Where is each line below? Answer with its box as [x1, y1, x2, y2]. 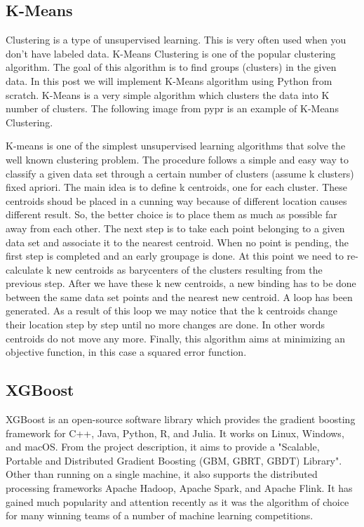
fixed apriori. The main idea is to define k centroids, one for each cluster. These [6, 180, 347, 194]
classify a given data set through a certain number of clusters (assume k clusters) [6, 166, 354, 180]
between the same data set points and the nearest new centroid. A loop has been [6, 289, 353, 304]
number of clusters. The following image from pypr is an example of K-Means [6, 101, 339, 116]
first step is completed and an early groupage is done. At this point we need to [6, 248, 344, 263]
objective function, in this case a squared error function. [6, 345, 247, 359]
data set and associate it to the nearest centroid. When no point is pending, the [6, 234, 349, 249]
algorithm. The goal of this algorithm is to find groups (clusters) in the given [6, 60, 337, 74]
